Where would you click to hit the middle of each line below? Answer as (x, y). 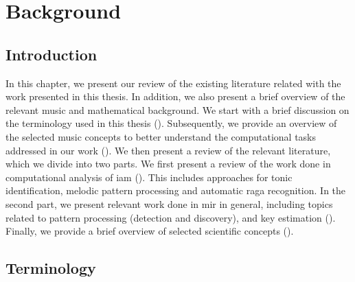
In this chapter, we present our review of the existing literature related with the (173, 83)
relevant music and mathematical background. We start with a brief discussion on (177, 109)
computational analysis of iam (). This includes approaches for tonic (149, 177)
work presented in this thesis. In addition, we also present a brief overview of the (175, 96)
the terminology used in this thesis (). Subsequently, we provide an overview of (171, 123)
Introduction (51, 54)
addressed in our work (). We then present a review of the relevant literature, (168, 150)
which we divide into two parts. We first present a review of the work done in (168, 164)
